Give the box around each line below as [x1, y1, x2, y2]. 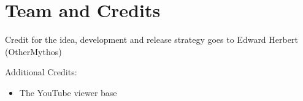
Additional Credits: [5, 65, 77, 78]
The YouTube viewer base [19, 86, 117, 99]
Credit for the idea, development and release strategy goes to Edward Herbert [5, 33, 298, 46]
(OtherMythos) [5, 45, 62, 58]
